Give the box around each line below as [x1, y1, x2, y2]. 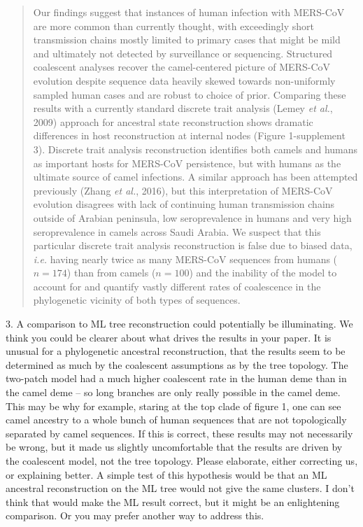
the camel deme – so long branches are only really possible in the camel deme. [6, 385, 341, 400]
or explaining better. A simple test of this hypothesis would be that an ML [6, 467, 327, 482]
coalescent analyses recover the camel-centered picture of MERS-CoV [33, 59, 330, 74]
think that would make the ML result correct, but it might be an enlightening [6, 494, 340, 509]
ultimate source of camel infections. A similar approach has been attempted [33, 169, 358, 184]
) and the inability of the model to [189, 265, 337, 280]
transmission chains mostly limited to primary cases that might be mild [33, 32, 341, 47]
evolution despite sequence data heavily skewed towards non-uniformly [33, 73, 336, 87]
